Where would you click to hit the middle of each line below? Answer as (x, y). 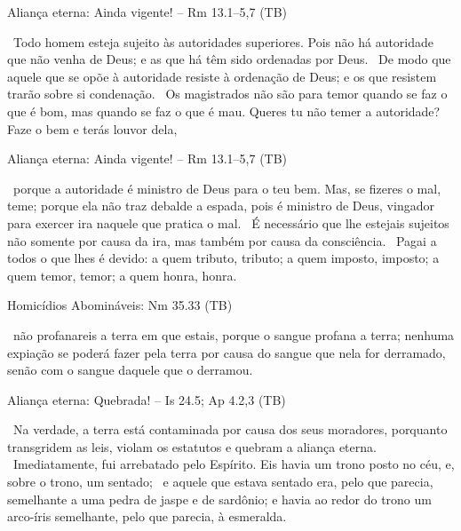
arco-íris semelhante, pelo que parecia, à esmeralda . (147, 516)
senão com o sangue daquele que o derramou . (130, 370)
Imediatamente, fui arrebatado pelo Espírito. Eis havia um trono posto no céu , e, (234, 464)
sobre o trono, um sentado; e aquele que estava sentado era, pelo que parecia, (220, 482)
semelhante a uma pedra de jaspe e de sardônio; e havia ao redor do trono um (219, 499)
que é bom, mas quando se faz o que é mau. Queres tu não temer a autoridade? (224, 111)
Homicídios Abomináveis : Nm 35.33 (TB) (120, 305)
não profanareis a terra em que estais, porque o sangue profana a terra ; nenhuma (234, 334)
